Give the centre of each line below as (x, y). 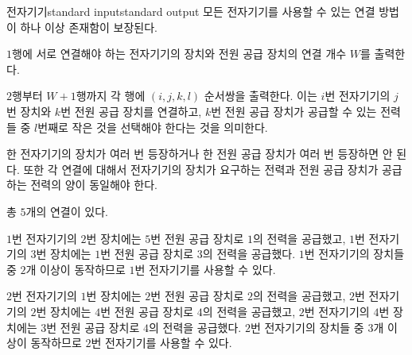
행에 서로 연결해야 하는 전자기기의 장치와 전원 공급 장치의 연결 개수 (179, 54)
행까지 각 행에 (111, 96)
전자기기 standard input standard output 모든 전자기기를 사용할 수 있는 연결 (191, 11)
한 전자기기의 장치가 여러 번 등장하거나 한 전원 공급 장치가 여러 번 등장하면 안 (200, 154)
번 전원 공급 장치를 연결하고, (131, 111)
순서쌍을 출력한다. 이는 (260, 96)
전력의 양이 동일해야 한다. (94, 185)
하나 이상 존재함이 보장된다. (89, 27)
